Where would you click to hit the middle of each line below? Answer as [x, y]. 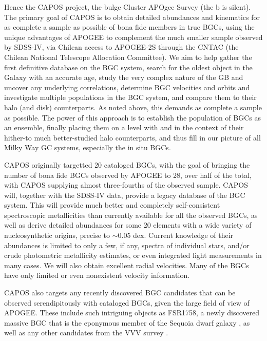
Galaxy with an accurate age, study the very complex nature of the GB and [124, 77]
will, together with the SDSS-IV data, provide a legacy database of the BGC [125, 195]
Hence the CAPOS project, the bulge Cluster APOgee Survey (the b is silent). [128, 7]
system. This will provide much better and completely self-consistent [112, 205]
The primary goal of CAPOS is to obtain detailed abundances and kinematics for [132, 17]
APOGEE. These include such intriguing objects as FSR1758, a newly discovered [132, 313]
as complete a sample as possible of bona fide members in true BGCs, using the [129, 27]
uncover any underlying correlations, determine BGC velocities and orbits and [127, 87]
